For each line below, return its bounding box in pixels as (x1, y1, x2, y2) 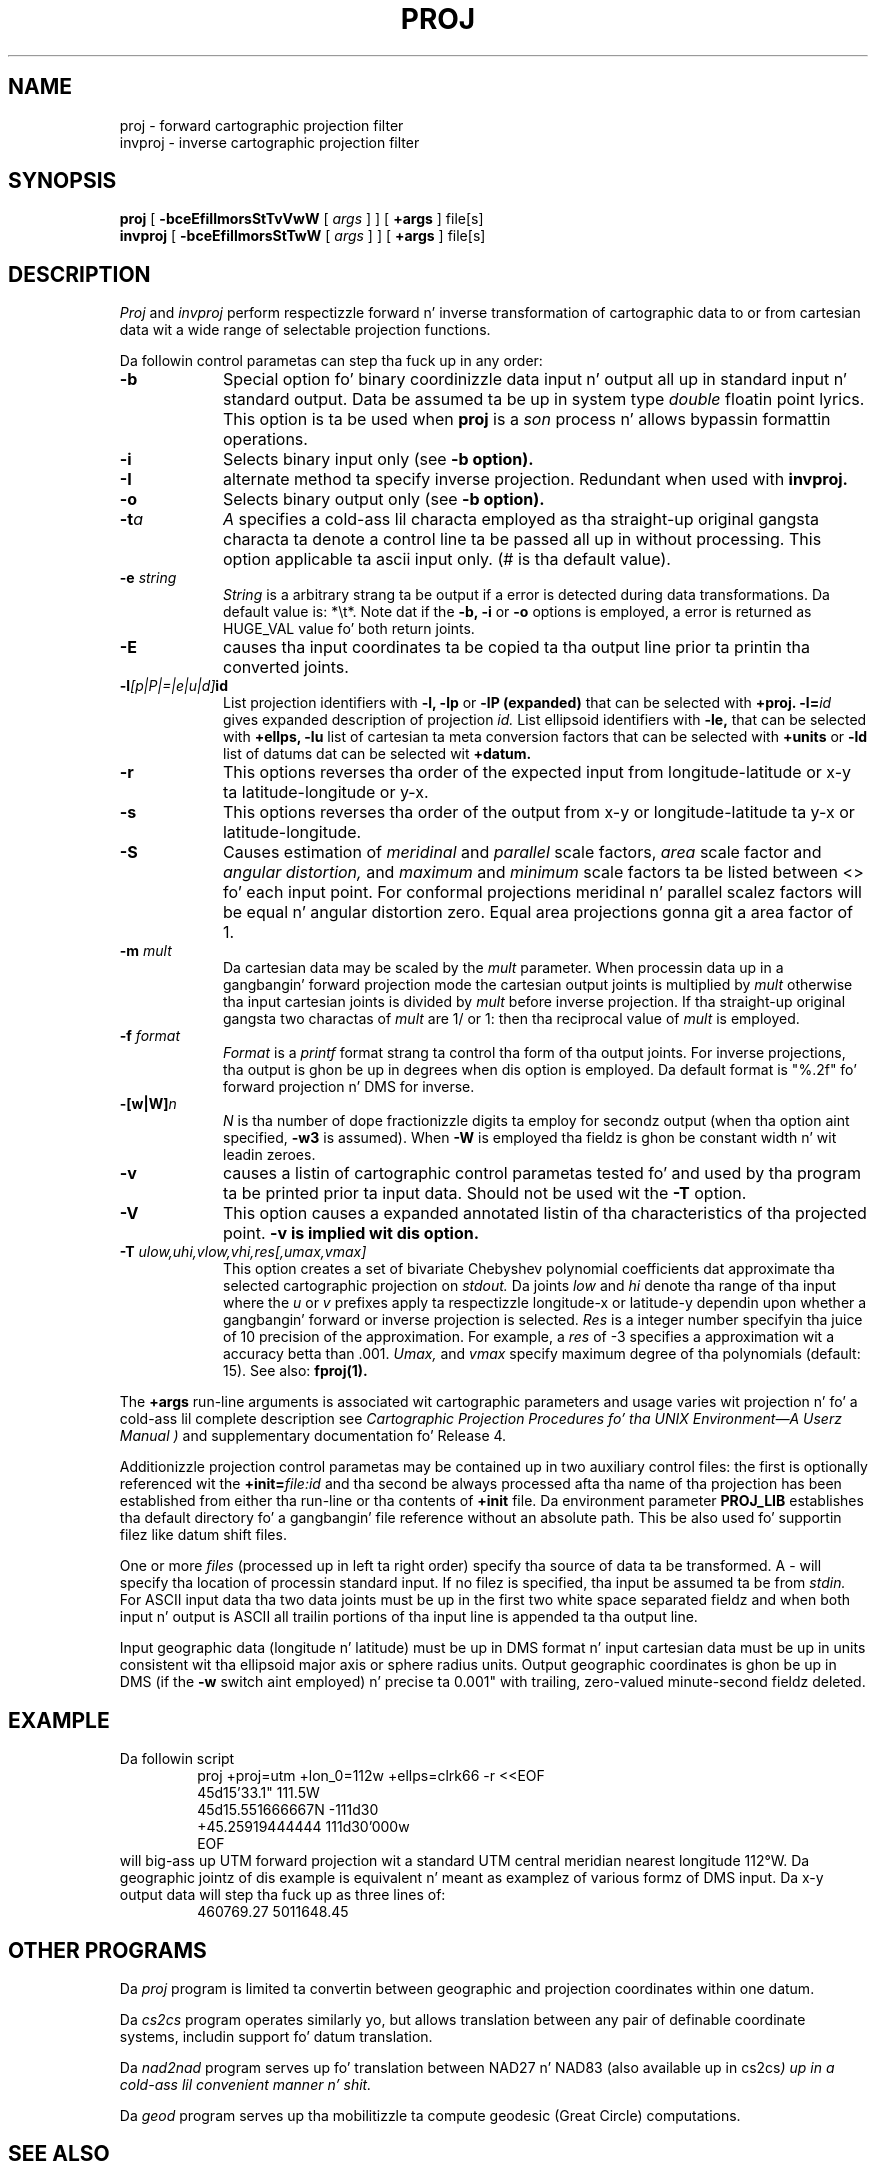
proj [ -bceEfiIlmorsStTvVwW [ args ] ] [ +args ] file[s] (119, 210, 484, 228)
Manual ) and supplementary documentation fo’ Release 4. (119, 1427, 507, 1445)
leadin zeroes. (223, 1146, 316, 1164)
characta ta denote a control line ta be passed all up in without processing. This (222, 529, 822, 550)
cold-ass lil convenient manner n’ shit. (119, 2075, 372, 2093)
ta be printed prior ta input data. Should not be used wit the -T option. (222, 1183, 747, 1204)
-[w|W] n (119, 1095, 177, 1113)
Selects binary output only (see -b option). (222, 489, 545, 510)
